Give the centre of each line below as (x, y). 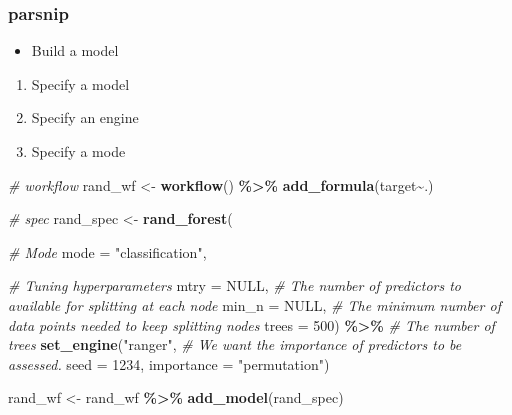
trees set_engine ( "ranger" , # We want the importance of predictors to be (235, 344)
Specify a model (80, 83)
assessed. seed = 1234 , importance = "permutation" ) (169, 363)
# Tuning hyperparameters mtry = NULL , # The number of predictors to (234, 285)
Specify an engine (85, 117)
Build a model (75, 50)
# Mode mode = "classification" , (107, 251)
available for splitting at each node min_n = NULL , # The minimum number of (254, 304)
